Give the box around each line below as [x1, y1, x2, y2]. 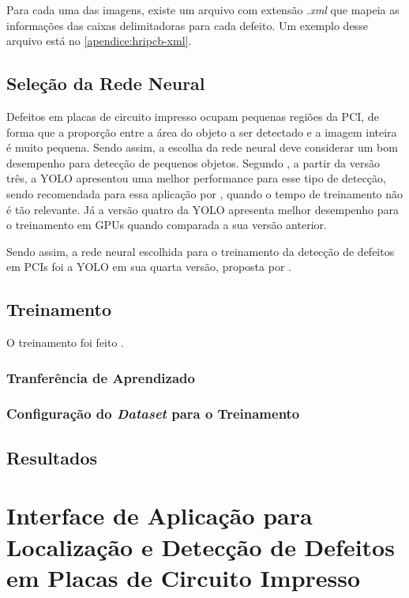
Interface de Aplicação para [6, 499, 313, 532]
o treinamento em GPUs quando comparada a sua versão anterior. [6, 216, 327, 233]
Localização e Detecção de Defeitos [6, 530, 395, 562]
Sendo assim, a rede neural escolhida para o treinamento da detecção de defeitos [6, 243, 395, 259]
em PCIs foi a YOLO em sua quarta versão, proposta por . [6, 258, 291, 275]
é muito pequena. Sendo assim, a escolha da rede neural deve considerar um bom [6, 139, 398, 156]
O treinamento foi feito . [6, 334, 125, 351]
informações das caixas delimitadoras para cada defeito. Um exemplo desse [6, 17, 368, 33]
